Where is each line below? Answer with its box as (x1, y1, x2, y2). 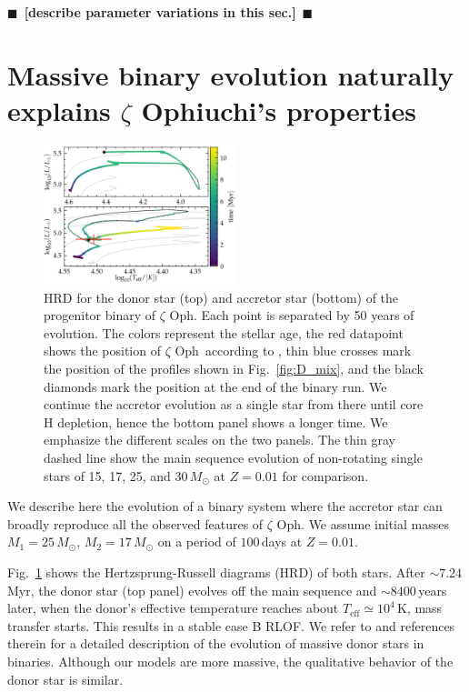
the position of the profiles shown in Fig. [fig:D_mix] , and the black (44, 359, 424, 378)
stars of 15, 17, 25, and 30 (44, 466, 188, 485)
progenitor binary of (44, 306, 156, 325)
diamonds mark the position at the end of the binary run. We (44, 376, 387, 396)
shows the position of (44, 341, 161, 360)
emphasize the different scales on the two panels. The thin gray (44, 430, 395, 449)
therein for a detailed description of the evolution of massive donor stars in (7, 634, 424, 653)
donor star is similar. (7, 669, 124, 688)
